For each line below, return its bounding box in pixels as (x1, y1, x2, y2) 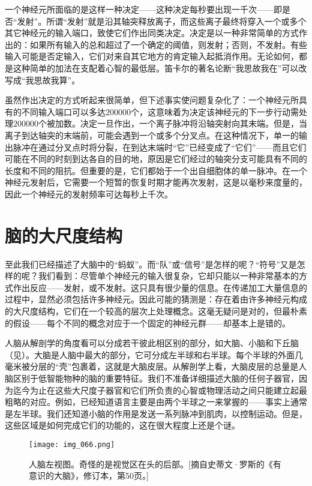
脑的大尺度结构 (5, 223, 123, 247)
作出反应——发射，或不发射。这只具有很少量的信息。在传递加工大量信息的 (13, 281, 307, 293)
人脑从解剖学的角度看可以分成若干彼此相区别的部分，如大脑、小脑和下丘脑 (5, 337, 299, 349)
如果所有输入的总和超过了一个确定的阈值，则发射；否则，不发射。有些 (29, 38, 307, 50)
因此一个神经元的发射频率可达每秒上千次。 (5, 187, 173, 200)
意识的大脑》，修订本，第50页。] (29, 469, 149, 482)
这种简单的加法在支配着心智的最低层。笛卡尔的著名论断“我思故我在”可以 (13, 61, 299, 74)
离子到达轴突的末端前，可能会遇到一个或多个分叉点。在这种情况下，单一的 (5, 128, 299, 141)
